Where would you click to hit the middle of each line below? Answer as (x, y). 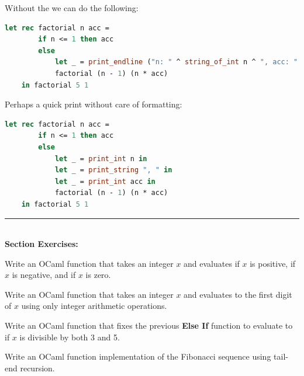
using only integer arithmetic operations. (94, 306)
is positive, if (273, 263)
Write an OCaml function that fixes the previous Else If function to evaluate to (149, 325)
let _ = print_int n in (101, 159)
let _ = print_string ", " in (113, 170)
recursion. (37, 368)
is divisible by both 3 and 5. (70, 337)
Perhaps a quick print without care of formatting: (94, 104)
